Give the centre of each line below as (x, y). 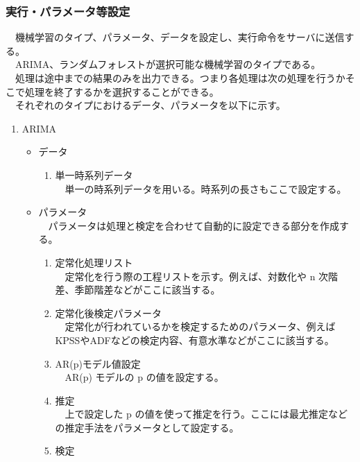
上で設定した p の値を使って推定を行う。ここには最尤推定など (206, 414)
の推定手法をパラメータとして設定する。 (147, 427)
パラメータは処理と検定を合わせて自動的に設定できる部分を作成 (194, 225)
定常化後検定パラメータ (108, 313)
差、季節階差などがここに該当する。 (138, 290)
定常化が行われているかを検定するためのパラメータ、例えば (200, 326)
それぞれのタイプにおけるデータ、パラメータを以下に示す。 (150, 105)
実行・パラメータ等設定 (68, 11)
